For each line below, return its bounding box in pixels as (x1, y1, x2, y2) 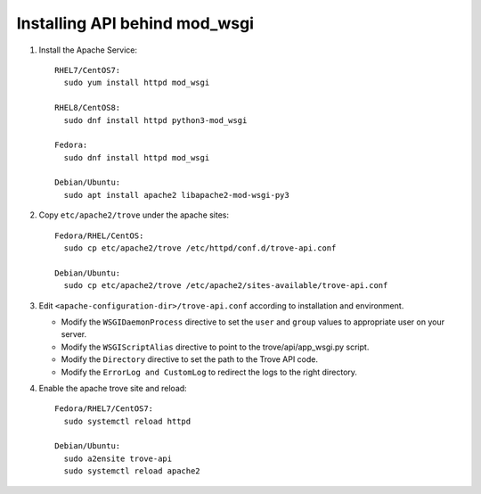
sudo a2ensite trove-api (63, 453, 173, 464)
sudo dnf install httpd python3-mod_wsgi (63, 115, 248, 125)
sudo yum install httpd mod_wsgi (63, 78, 210, 88)
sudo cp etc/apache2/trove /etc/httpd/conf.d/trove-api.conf (63, 243, 337, 253)
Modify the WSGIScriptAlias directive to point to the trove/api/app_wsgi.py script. (61, 342, 370, 352)
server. (61, 329, 87, 340)
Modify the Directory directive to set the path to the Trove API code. (61, 354, 319, 365)
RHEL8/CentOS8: (54, 103, 121, 113)
